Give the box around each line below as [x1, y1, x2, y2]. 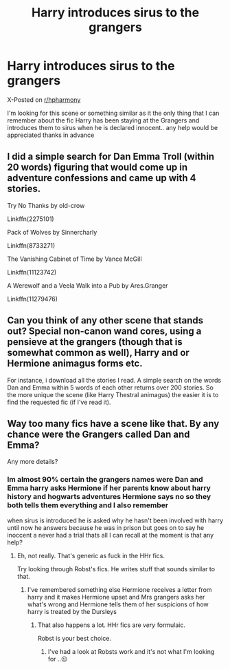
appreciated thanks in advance [7, 131, 95, 139]
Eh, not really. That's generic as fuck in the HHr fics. [16, 551, 165, 560]
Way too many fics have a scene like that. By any [7, 418, 220, 429]
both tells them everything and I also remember [7, 500, 169, 510]
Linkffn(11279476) [7, 295, 58, 303]
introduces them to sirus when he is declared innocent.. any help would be [7, 123, 218, 131]
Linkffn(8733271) [7, 241, 56, 249]
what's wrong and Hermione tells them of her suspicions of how [27, 600, 209, 608]
